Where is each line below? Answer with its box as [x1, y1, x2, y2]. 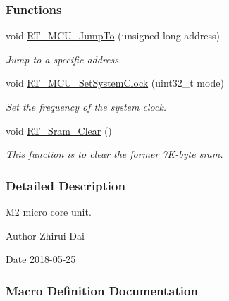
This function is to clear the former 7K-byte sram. [6, 147, 223, 161]
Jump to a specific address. [6, 51, 122, 66]
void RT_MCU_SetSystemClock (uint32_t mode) [6, 75, 224, 90]
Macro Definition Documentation [6, 281, 198, 299]
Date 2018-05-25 [6, 252, 76, 266]
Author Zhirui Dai [6, 228, 85, 242]
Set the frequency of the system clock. [6, 99, 167, 113]
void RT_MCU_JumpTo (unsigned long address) [6, 28, 221, 43]
